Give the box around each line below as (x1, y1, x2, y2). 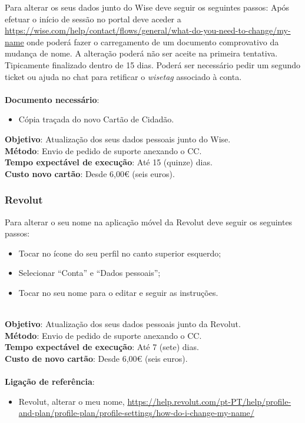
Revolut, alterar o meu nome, (18, 395, 125, 407)
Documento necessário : (5, 93, 100, 105)
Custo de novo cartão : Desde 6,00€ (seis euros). (5, 352, 188, 364)
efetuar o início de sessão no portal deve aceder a (5, 12, 181, 25)
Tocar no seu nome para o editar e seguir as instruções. (18, 286, 218, 298)
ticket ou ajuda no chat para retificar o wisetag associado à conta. (5, 70, 242, 82)
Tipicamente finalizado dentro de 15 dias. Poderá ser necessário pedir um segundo (5, 58, 301, 71)
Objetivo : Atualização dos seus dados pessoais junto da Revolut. (5, 318, 241, 330)
